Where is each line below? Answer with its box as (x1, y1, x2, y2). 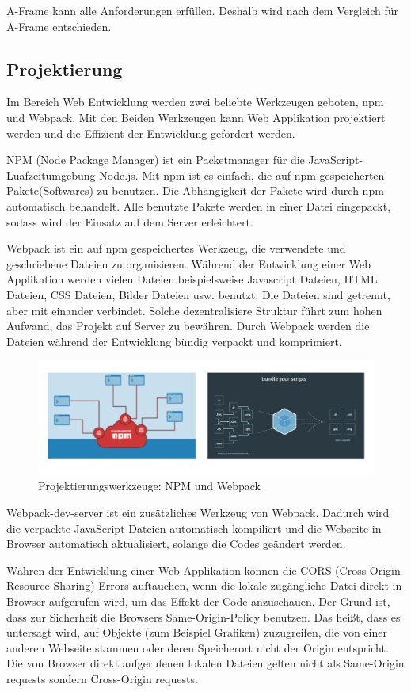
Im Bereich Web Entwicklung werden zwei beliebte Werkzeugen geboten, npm (6, 93, 384, 110)
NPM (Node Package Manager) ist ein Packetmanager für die (6, 151, 305, 168)
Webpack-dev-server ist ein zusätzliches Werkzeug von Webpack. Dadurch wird (6, 504, 390, 520)
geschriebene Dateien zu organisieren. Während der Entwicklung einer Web (6, 255, 371, 272)
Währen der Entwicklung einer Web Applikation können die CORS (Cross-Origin (6, 561, 401, 578)
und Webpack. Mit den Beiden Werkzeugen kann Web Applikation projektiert (6, 108, 386, 125)
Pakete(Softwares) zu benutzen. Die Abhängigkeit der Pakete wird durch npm (6, 182, 384, 199)
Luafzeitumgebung (6, 166, 96, 183)
